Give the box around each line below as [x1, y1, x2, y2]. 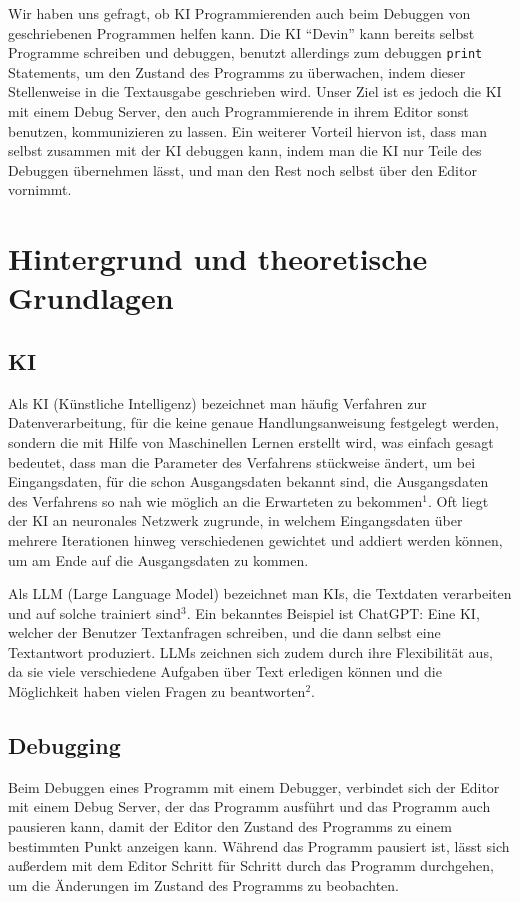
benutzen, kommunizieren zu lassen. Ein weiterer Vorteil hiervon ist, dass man [8, 120, 488, 141]
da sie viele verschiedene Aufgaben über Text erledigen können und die [8, 661, 442, 682]
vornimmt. [8, 179, 72, 200]
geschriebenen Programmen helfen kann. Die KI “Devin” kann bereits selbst [8, 22, 475, 43]
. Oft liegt [428, 490, 489, 511]
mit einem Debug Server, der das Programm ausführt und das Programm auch [8, 796, 491, 817]
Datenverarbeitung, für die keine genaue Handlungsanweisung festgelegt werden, [8, 412, 499, 433]
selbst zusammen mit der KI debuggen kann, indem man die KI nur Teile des [8, 140, 482, 161]
